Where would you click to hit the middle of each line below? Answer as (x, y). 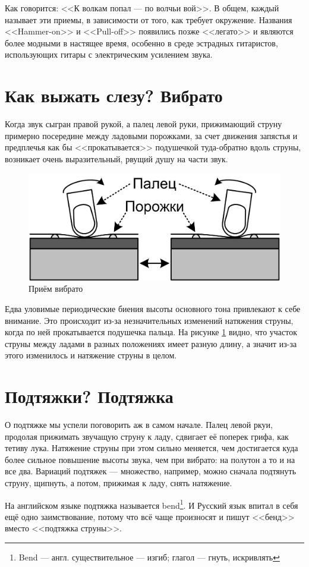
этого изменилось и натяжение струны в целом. (91, 355)
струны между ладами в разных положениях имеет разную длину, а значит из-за (151, 343)
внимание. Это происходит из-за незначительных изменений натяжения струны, (149, 320)
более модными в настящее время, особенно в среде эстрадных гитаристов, (141, 42)
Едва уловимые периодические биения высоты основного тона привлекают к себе (153, 308)
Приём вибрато (56, 289)
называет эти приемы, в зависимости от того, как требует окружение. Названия (149, 19)
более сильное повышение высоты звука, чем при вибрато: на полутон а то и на (150, 459)
